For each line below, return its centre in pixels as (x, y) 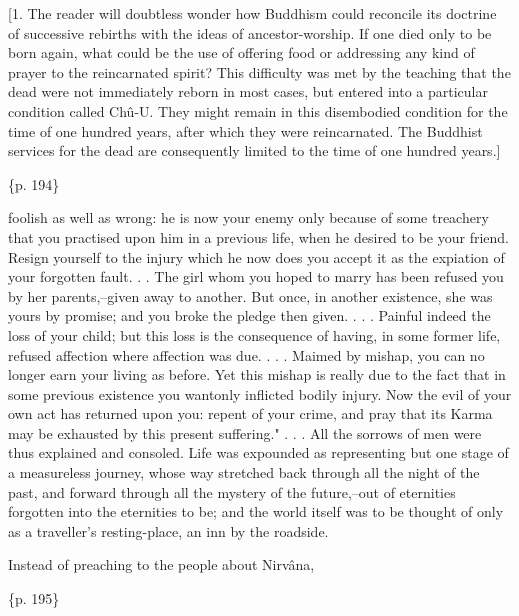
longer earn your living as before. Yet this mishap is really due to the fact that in (257, 374)
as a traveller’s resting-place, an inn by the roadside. (168, 530)
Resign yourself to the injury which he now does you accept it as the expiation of (256, 256)
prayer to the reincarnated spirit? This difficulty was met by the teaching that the (259, 71)
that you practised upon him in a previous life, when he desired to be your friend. (258, 236)
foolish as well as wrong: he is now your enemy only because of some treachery (248, 217)
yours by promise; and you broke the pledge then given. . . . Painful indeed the (249, 315)
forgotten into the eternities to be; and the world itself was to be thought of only (256, 511)
